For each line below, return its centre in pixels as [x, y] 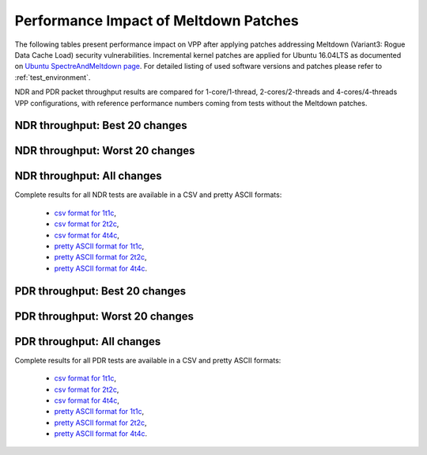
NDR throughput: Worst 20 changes [105, 151]
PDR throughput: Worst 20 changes [104, 316]
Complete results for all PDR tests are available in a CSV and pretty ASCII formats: [148, 360]
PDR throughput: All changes [88, 341]
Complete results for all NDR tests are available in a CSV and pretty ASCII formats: [148, 195]
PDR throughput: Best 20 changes [100, 291]
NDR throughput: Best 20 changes [101, 125]
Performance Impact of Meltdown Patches [157, 21]
